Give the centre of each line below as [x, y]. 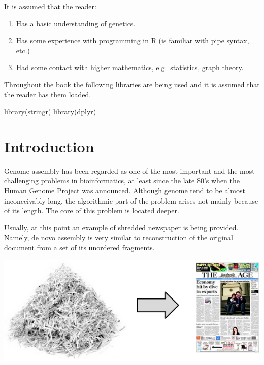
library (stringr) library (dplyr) [50, 111]
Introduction [49, 146]
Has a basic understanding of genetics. [76, 23]
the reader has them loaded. [48, 94]
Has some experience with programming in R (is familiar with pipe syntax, [133, 40]
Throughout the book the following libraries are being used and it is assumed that [132, 84]
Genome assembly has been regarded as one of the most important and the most [129, 170]
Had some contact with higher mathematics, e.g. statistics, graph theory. [130, 67]
